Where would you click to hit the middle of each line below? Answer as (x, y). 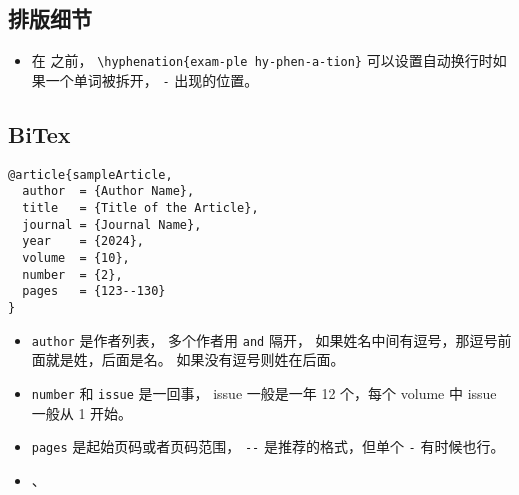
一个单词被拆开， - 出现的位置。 (152, 79)
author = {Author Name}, (108, 191)
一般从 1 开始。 (82, 412)
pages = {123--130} (94, 291)
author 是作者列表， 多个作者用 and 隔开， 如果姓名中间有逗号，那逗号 (264, 339)
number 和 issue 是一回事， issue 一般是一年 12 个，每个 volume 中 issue (264, 392)
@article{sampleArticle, (90, 174)
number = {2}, (72, 274)
